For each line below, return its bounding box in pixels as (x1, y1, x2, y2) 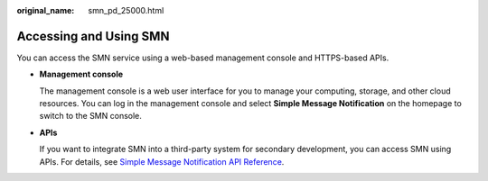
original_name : (16, 5, 75, 15)
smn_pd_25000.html (88, 5, 164, 15)
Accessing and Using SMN (16, 28, 170, 44)
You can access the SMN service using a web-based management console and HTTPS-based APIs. (16, 52, 389, 63)
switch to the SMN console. (39, 111, 142, 122)
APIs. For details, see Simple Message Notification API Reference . (39, 156, 285, 167)
